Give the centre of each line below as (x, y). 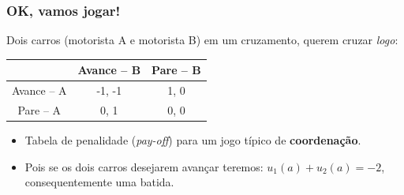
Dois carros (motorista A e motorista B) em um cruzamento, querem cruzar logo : (202, 40)
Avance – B (109, 70)
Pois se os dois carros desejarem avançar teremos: (144, 166)
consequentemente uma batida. (99, 182)
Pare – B (176, 70)
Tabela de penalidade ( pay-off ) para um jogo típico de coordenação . (193, 140)
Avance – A (39, 90)
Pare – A (39, 110)
